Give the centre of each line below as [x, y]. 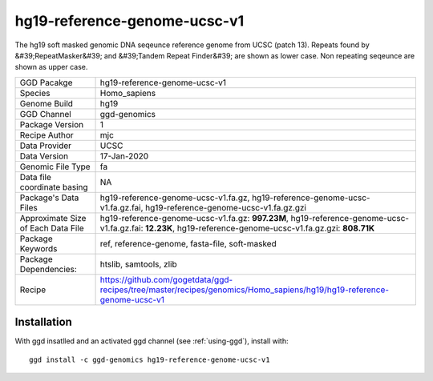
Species [35, 93]
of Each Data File [52, 228]
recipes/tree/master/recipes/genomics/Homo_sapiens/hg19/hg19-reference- [244, 290]
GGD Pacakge [46, 82]
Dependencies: [49, 269]
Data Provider [46, 146]
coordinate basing [54, 186]
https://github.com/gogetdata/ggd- [166, 279]
